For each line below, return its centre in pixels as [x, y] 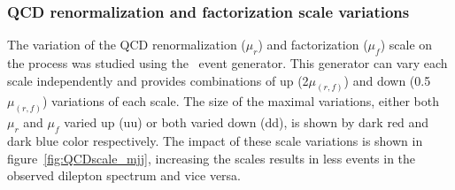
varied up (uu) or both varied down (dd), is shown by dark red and [247, 122]
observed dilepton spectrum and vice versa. [124, 175]
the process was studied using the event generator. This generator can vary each [227, 63]
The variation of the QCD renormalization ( [127, 45]
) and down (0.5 [387, 80]
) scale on [406, 45]
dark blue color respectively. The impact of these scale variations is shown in [215, 141]
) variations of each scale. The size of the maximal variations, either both [240, 101]
